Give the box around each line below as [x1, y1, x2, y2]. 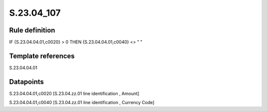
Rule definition [9, 26, 55, 34]
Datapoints [9, 78, 44, 86]
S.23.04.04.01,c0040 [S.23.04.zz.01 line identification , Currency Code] [9, 100, 155, 106]
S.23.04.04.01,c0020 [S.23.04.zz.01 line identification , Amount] [9, 90, 139, 96]
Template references [9, 52, 75, 60]
